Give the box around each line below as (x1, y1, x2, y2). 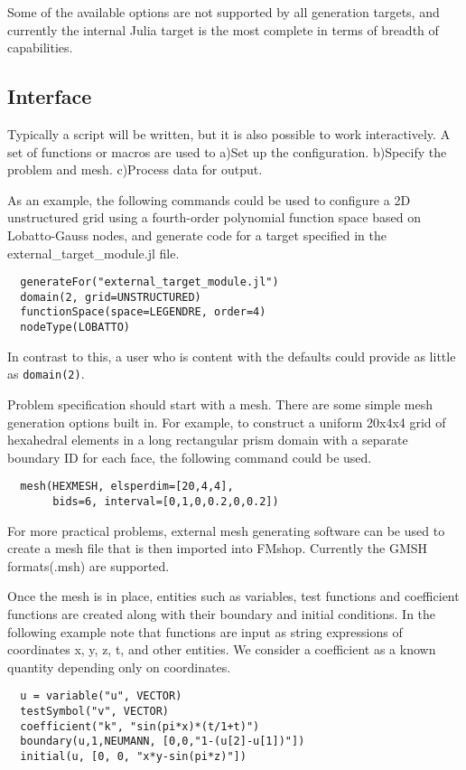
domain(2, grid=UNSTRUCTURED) (20, 290, 201, 304)
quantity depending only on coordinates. (7, 657, 231, 676)
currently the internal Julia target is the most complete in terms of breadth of (7, 20, 439, 39)
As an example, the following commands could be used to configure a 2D (7, 190, 411, 209)
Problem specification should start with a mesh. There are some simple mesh (7, 395, 433, 414)
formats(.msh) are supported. (7, 556, 170, 575)
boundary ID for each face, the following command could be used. (7, 447, 372, 466)
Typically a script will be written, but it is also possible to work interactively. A (7, 124, 451, 143)
